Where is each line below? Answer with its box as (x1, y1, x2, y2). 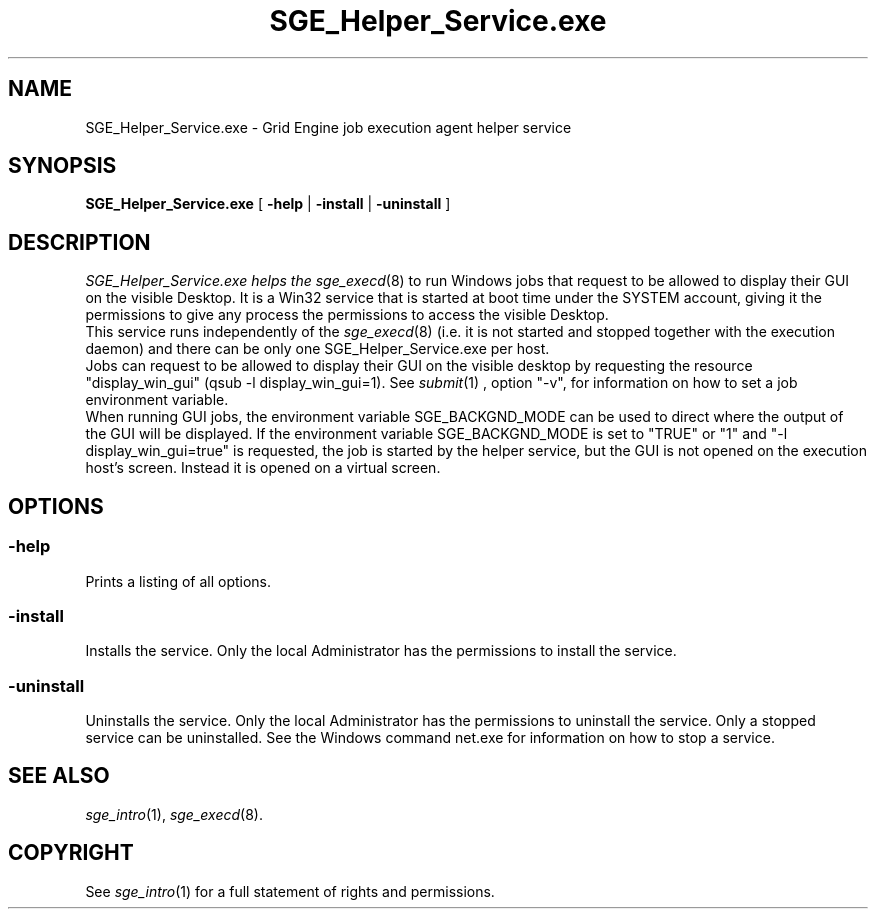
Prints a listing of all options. (85, 572, 272, 590)
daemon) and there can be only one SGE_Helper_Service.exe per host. (85, 340, 550, 358)
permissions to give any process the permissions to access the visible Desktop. (85, 306, 609, 324)
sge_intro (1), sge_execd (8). (85, 805, 263, 823)
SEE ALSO (8, 763, 110, 789)
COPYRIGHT (8, 840, 134, 866)
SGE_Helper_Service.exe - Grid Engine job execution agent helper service (85, 118, 572, 136)
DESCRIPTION (8, 229, 151, 255)
